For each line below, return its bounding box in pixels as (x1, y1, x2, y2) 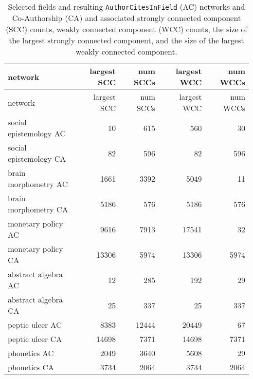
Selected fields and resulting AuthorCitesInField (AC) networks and (8, 1, 245, 12)
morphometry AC (8, 178, 68, 189)
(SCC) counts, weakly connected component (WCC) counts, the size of (5, 23, 248, 35)
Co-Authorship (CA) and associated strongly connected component (12, 12, 241, 23)
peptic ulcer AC (8, 319, 62, 330)
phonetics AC (8, 347, 54, 359)
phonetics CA (8, 361, 54, 373)
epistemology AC (8, 128, 66, 139)
